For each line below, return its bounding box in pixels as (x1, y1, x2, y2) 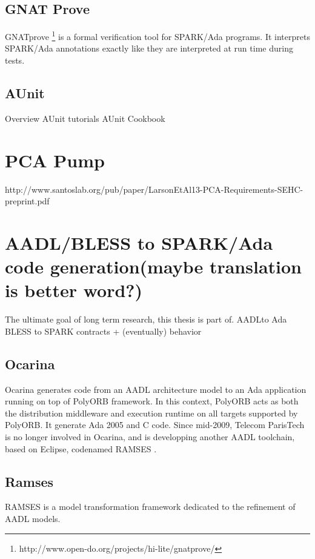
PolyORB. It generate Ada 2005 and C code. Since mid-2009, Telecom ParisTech (5, 418, 305, 431)
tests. (5, 54, 25, 67)
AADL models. (5, 512, 61, 524)
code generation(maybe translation (5, 254, 302, 279)
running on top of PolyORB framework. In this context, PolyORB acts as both (5, 395, 299, 407)
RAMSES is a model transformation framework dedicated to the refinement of (5, 500, 296, 513)
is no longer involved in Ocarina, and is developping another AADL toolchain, (5, 430, 295, 443)
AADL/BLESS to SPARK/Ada (5, 230, 273, 255)
